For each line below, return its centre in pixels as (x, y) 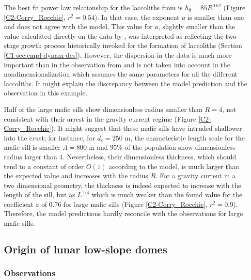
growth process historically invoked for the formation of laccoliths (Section (132, 45)
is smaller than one (216, 17)
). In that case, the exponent (137, 17)
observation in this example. (46, 93)
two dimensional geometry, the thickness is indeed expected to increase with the (123, 185)
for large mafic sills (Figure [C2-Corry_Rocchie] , (135, 204)
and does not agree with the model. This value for (78, 26)
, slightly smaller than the (196, 26)
